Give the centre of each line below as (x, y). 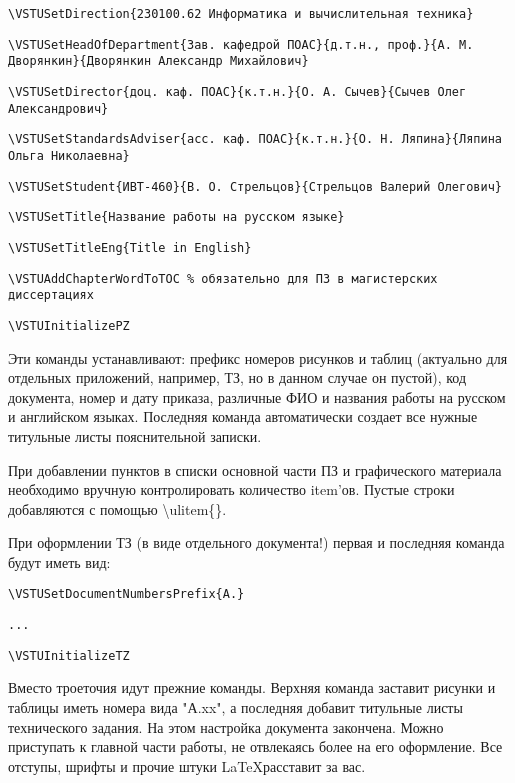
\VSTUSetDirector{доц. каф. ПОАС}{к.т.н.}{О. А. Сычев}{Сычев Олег (237, 91)
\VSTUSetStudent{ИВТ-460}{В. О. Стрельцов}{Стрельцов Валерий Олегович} (255, 186)
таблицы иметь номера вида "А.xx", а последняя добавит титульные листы (235, 707)
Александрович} (58, 108)
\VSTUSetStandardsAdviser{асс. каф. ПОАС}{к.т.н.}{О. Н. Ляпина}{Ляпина (255, 139)
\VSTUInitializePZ (69, 325)
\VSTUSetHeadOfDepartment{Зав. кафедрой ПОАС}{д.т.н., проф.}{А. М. (241, 44)
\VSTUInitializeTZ (69, 655)
